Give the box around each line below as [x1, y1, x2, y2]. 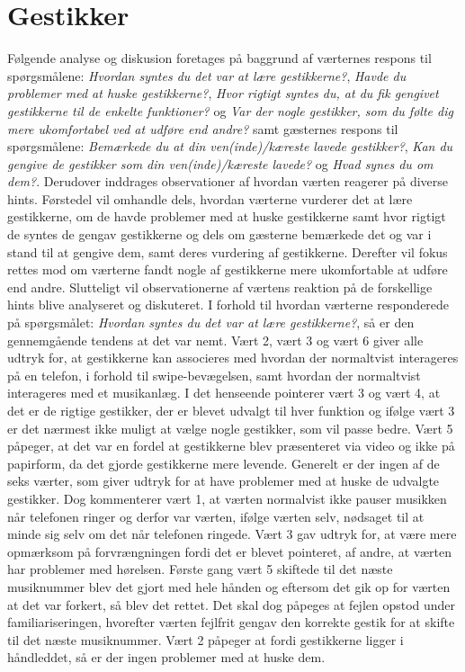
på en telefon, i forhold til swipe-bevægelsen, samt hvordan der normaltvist [7, 365, 421, 384]
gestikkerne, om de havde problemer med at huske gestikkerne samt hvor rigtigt [7, 207, 446, 226]
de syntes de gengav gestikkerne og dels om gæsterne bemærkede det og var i [7, 225, 432, 244]
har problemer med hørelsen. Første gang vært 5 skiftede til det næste [7, 560, 393, 578]
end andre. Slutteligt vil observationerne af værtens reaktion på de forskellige [7, 277, 433, 296]
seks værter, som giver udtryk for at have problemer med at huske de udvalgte [7, 471, 440, 490]
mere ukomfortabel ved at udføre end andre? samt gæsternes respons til [7, 119, 398, 138]
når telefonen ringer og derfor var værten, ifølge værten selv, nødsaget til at [7, 506, 425, 525]
